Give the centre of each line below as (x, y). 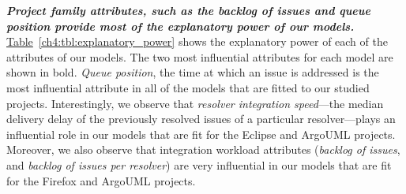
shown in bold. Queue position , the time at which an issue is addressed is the (193, 72)
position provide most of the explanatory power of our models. (180, 26)
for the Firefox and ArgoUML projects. (101, 180)
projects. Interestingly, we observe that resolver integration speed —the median (195, 103)
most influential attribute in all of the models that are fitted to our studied (188, 87)
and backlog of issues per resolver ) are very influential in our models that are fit (199, 164)
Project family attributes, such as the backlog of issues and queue (188, 10)
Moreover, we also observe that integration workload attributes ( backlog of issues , (203, 149)
